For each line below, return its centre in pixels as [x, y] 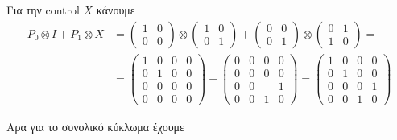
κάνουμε [116, 10]
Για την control [43, 10]
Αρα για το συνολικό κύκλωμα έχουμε [95, 126]
